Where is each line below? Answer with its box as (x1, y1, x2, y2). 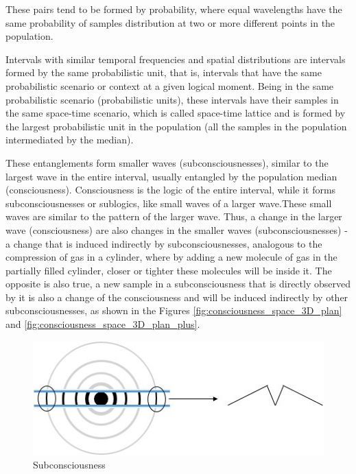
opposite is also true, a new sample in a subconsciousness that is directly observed (5, 276, 351, 291)
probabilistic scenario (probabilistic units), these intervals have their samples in (5, 92, 339, 106)
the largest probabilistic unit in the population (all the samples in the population (5, 119, 347, 133)
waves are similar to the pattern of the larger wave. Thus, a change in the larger (5, 209, 342, 224)
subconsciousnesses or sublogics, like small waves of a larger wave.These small (5, 195, 332, 210)
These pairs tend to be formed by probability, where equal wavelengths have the (5, 2, 342, 16)
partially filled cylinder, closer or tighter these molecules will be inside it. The (5, 263, 332, 277)
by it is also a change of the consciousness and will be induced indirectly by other (5, 289, 348, 304)
